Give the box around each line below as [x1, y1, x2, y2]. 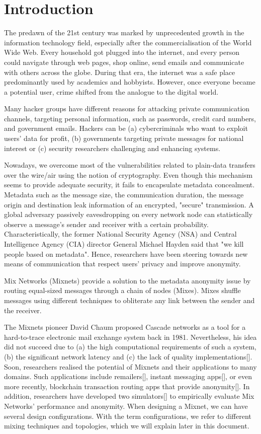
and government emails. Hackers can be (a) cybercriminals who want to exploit [4, 123, 248, 133]
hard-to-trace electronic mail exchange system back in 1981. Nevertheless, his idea [4, 331, 257, 342]
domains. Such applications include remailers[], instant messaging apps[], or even [4, 371, 252, 382]
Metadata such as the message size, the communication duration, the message [4, 189, 244, 200]
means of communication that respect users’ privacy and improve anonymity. [4, 258, 241, 269]
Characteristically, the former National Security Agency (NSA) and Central [4, 229, 237, 239]
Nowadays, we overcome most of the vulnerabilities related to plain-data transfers [4, 160, 255, 170]
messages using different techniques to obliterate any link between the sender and [4, 295, 255, 305]
